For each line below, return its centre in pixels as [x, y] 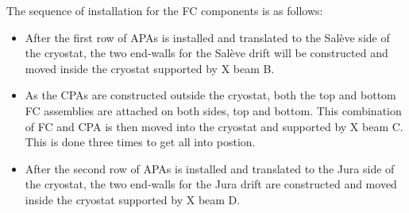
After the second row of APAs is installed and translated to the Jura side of [210, 168]
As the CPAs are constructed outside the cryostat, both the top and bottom [210, 95]
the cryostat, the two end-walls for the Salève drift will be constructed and [206, 53]
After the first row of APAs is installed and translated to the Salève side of [207, 37]
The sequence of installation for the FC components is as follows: [165, 10]
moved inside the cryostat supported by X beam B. [150, 68]
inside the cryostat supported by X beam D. [133, 199]
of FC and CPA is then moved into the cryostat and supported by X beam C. [214, 126]
